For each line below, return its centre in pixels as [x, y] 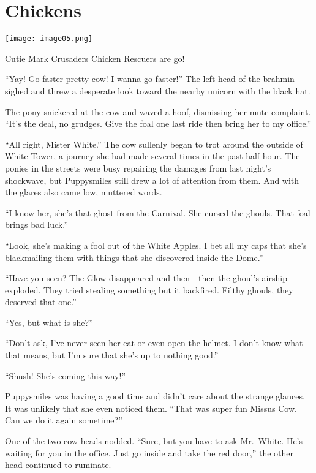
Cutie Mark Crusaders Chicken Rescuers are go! [95, 58]
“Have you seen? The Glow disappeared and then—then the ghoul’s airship [146, 278]
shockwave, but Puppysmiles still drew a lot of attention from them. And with [152, 180]
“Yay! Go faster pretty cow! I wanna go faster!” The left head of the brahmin [150, 79]
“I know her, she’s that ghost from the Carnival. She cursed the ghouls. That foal [158, 212]
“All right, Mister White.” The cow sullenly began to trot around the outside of [154, 144]
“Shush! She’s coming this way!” [66, 375]
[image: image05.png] [49, 39]
